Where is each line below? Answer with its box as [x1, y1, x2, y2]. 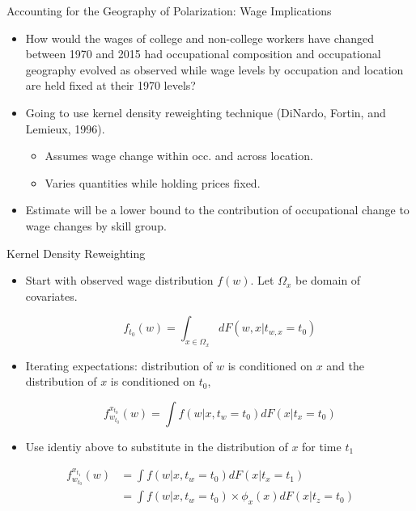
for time [302, 437, 342, 454]
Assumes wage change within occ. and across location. [45, 147, 313, 164]
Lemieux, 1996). [25, 120, 105, 137]
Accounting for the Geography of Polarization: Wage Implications [6, 2, 332, 19]
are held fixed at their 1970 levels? [25, 77, 196, 94]
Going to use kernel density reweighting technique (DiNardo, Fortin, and [25, 103, 386, 120]
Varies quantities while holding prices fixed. [45, 174, 261, 191]
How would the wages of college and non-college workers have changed [25, 29, 375, 46]
